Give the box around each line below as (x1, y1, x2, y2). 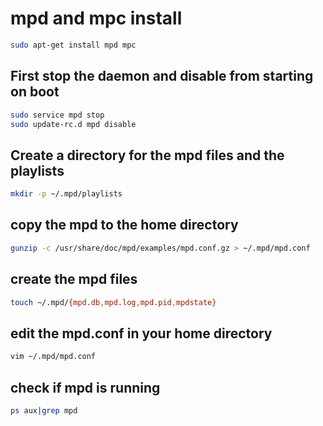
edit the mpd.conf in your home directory (10, 325, 273, 342)
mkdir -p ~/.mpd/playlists (10, 189, 123, 199)
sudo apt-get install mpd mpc (10, 40, 137, 50)
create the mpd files (10, 271, 138, 288)
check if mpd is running (10, 379, 161, 396)
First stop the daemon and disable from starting (10, 68, 314, 85)
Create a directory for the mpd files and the (10, 147, 285, 164)
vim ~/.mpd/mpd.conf (10, 352, 97, 362)
